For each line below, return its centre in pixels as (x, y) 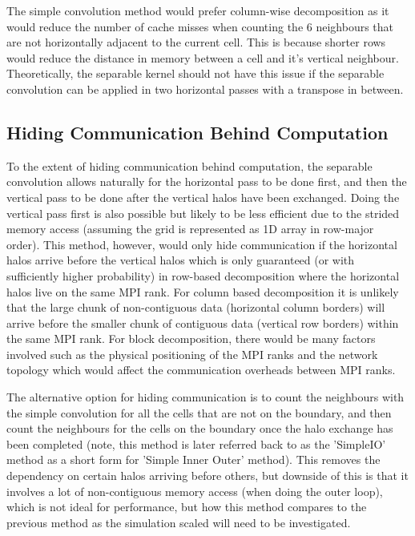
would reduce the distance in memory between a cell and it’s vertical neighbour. (203, 57)
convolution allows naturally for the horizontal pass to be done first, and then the (207, 181)
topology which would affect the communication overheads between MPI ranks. (201, 370)
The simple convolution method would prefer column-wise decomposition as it (198, 10)
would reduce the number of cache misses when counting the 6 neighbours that (200, 26)
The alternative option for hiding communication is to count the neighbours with (205, 397)
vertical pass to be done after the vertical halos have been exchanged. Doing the (203, 197)
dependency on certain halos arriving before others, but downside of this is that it (207, 476)
